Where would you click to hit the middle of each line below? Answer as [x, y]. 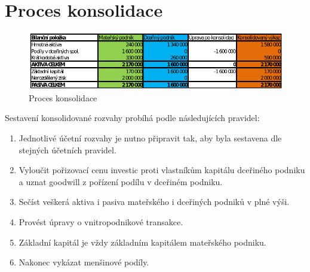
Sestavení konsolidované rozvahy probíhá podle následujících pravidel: [132, 118]
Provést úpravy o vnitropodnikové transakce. [101, 221]
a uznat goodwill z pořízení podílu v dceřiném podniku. [121, 181]
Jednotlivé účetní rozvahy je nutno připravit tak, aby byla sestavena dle [150, 138]
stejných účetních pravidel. [67, 149]
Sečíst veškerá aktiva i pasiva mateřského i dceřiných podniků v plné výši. [154, 202]
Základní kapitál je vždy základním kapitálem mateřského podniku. [142, 242]
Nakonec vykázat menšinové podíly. [84, 262]
